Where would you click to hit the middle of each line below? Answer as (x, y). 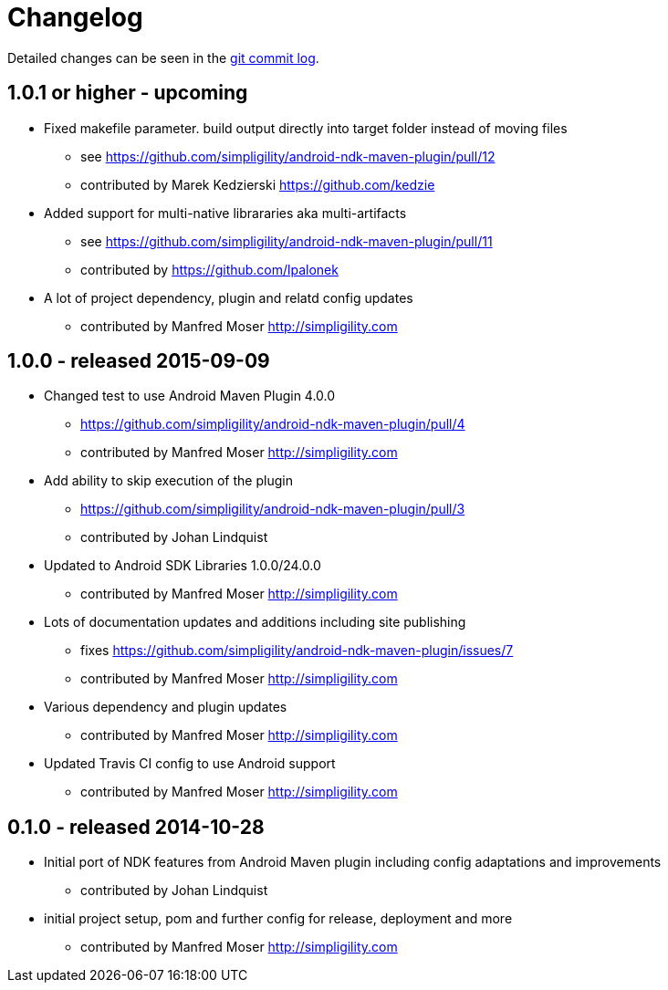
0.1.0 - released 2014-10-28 (136, 827)
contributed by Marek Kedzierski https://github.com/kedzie (258, 184)
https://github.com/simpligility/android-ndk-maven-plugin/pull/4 (273, 424)
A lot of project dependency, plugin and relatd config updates (229, 297)
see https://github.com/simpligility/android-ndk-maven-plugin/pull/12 (288, 156)
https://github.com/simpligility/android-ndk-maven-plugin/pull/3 (273, 509)
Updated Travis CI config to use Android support (190, 764)
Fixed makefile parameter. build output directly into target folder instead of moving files (306, 128)
